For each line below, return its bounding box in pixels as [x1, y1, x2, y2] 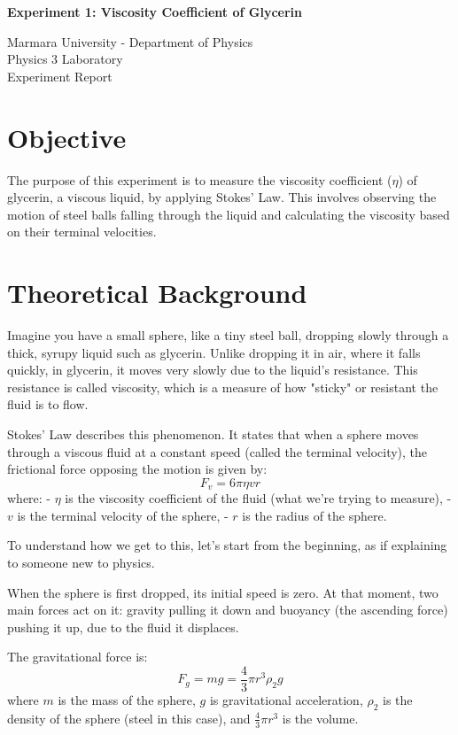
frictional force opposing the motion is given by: [7, 460, 268, 478]
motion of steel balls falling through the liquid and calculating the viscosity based [7, 205, 450, 223]
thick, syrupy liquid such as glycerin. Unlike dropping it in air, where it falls [7, 343, 421, 361]
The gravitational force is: [7, 647, 148, 666]
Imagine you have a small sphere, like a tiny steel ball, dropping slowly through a [7, 326, 449, 344]
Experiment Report [7, 66, 113, 85]
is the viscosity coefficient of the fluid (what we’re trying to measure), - [65, 489, 452, 507]
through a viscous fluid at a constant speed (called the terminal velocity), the [7, 442, 428, 460]
